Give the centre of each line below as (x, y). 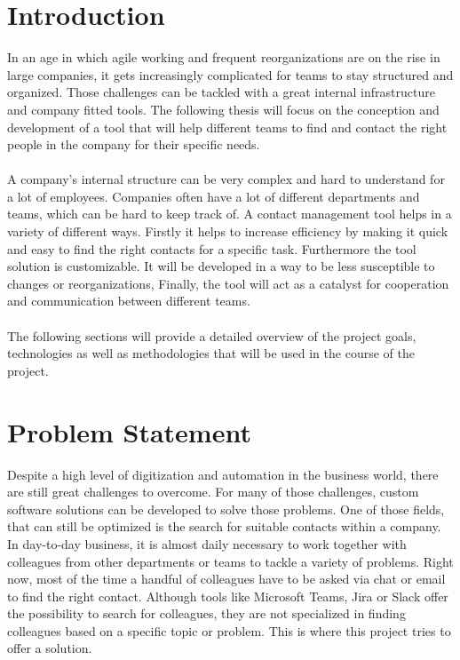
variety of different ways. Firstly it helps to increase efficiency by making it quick (228, 231)
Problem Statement (129, 431)
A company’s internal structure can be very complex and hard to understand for (226, 179)
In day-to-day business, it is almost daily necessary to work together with (207, 543)
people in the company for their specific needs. (134, 144)
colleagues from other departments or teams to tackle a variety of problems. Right (230, 561)
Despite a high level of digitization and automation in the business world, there (223, 474)
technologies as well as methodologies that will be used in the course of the (211, 353)
